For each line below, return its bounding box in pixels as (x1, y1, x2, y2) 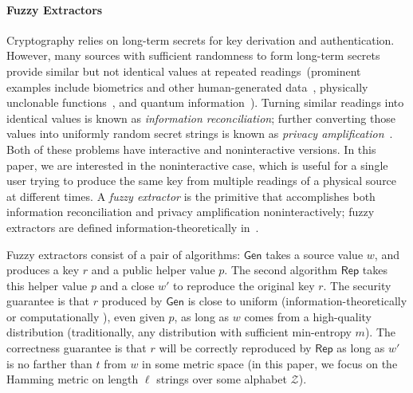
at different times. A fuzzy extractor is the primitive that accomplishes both (6, 187, 376, 204)
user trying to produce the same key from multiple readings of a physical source (6, 172, 397, 189)
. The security (323, 277, 391, 293)
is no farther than (6, 355, 92, 371)
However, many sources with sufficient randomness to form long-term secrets (6, 47, 380, 64)
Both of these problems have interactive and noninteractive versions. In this (6, 140, 376, 157)
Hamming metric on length (6, 371, 139, 387)
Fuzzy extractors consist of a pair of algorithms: (6, 246, 241, 262)
